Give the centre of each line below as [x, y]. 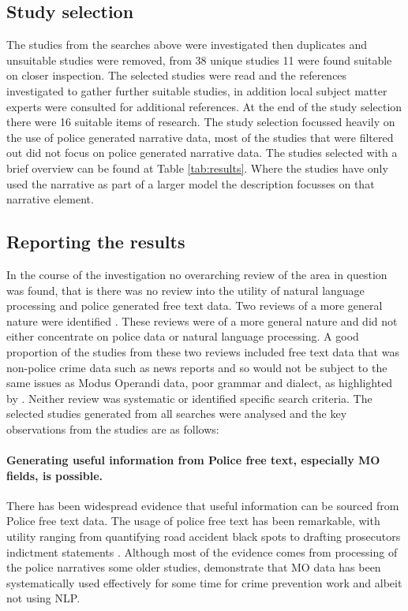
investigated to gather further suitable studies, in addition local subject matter [197, 90]
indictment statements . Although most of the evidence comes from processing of [202, 551]
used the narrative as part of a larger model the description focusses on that [191, 183]
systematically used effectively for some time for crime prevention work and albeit [204, 582]
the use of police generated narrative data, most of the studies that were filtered [200, 137]
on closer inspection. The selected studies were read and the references [177, 75]
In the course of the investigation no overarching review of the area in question [197, 274]
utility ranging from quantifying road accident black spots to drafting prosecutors [204, 536]
